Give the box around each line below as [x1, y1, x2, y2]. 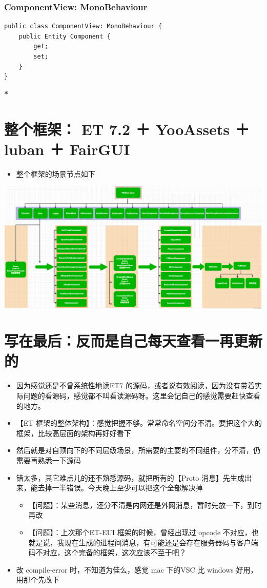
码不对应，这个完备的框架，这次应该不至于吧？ [28, 547, 187, 558]
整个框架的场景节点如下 [16, 168, 95, 179]
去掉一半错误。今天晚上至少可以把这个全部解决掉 [37, 482, 203, 493]
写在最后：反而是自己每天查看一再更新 [4, 330, 263, 351]
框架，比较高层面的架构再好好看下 [16, 427, 131, 438]
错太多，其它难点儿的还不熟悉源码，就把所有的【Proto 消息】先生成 [16, 472, 244, 483]
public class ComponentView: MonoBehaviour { [4, 23, 162, 30]
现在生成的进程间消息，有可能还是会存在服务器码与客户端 [64, 537, 258, 547]
